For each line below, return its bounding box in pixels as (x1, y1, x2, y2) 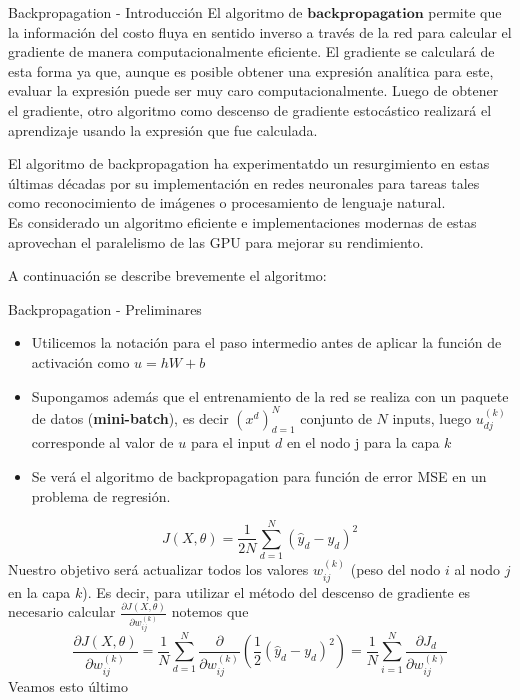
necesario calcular (8, 601, 116, 622)
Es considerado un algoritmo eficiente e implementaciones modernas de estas (8, 211, 477, 232)
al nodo (454, 559, 500, 580)
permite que (428, 2, 502, 22)
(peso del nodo (350, 559, 441, 580)
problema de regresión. (31, 485, 171, 506)
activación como (31, 351, 130, 372)
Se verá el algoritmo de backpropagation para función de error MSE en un (31, 465, 487, 486)
